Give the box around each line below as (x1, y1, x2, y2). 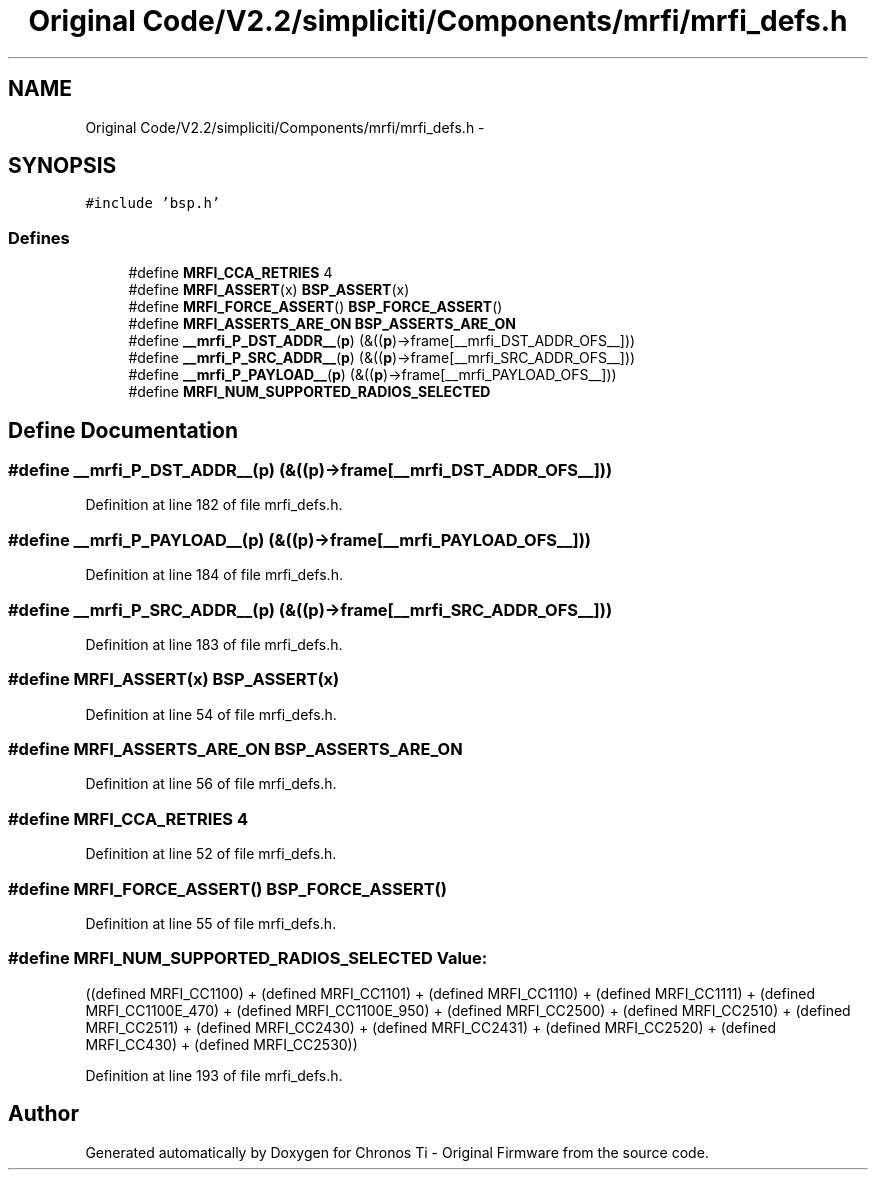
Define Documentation (8, 417, 238, 443)
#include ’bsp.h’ (85, 195, 221, 212)
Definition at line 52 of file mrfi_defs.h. (85, 845, 337, 863)
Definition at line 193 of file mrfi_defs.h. (85, 1066, 343, 1084)
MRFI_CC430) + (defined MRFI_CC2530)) (85, 1035, 358, 1053)
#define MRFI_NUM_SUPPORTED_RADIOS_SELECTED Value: (8, 948, 488, 969)
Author (8, 1101, 79, 1127)
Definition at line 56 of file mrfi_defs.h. (85, 775, 337, 793)
